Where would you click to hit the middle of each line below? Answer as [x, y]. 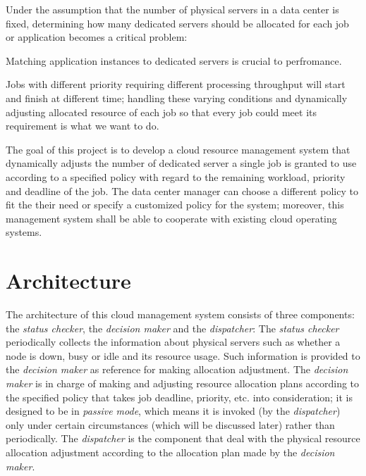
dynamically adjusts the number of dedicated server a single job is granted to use [181, 163]
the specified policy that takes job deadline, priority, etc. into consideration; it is [179, 397]
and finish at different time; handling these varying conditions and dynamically [177, 98]
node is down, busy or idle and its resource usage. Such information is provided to [183, 355]
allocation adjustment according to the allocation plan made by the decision [170, 452]
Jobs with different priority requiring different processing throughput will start [176, 84]
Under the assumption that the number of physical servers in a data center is [172, 9]
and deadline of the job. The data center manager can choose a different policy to [182, 190]
